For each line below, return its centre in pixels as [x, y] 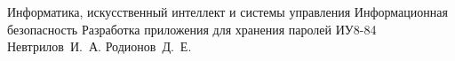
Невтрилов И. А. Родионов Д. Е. [100, 46]
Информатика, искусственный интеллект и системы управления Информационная [227, 11]
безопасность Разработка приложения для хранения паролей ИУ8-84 [192, 29]
